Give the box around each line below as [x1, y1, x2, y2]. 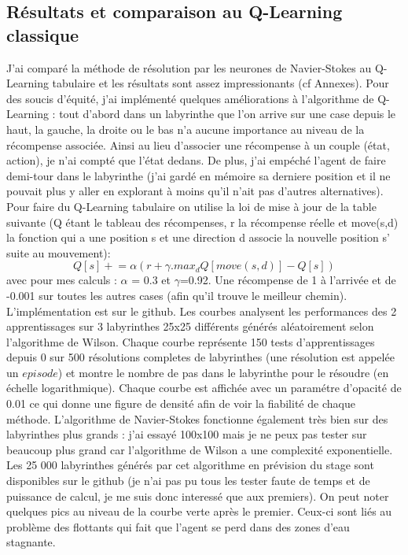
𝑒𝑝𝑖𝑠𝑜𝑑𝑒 [22, 368, 58, 379]
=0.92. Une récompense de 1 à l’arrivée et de [179, 272, 396, 288]
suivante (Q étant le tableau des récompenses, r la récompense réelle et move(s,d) [6, 213, 399, 230]
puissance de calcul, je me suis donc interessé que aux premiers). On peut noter [6, 487, 389, 504]
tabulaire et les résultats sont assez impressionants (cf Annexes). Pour [52, 75, 389, 91]
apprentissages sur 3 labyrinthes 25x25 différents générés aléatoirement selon [6, 318, 374, 335]
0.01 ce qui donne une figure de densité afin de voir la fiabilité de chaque [6, 395, 355, 412]
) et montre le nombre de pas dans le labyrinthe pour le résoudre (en [57, 364, 389, 380]
